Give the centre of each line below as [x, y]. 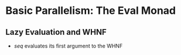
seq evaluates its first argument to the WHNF [68, 46]
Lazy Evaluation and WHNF [56, 32]
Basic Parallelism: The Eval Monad [91, 11]
